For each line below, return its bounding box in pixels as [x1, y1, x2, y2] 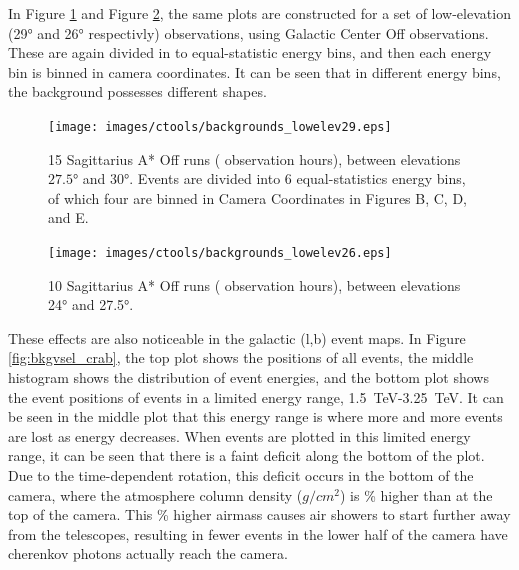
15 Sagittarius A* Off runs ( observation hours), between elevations [48, 148, 461, 169]
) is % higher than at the [339, 484, 493, 505]
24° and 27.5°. [48, 294, 134, 315]
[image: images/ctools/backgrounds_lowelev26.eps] [48, 246, 392, 260]
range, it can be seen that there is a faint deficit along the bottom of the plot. [8, 445, 485, 466]
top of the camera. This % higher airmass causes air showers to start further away [8, 504, 511, 525]
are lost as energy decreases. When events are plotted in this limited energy [8, 425, 471, 446]
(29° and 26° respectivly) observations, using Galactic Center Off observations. [8, 22, 489, 43]
